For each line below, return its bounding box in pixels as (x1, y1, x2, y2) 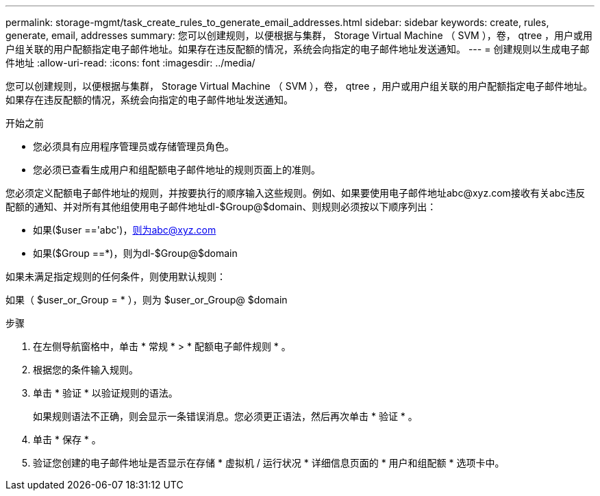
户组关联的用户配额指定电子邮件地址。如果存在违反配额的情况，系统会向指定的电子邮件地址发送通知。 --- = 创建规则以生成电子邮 (5, 43, 590, 55)
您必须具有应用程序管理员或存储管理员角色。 (33, 140, 234, 152)
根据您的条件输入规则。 (33, 364, 138, 375)
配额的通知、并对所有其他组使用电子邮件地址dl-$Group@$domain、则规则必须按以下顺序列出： (5, 201, 437, 212)
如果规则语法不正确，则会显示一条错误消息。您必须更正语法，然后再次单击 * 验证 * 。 (33, 410, 418, 422)
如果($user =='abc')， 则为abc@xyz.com (33, 224, 216, 236)
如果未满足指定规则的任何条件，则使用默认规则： (5, 271, 226, 282)
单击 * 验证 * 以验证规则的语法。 (33, 387, 178, 399)
